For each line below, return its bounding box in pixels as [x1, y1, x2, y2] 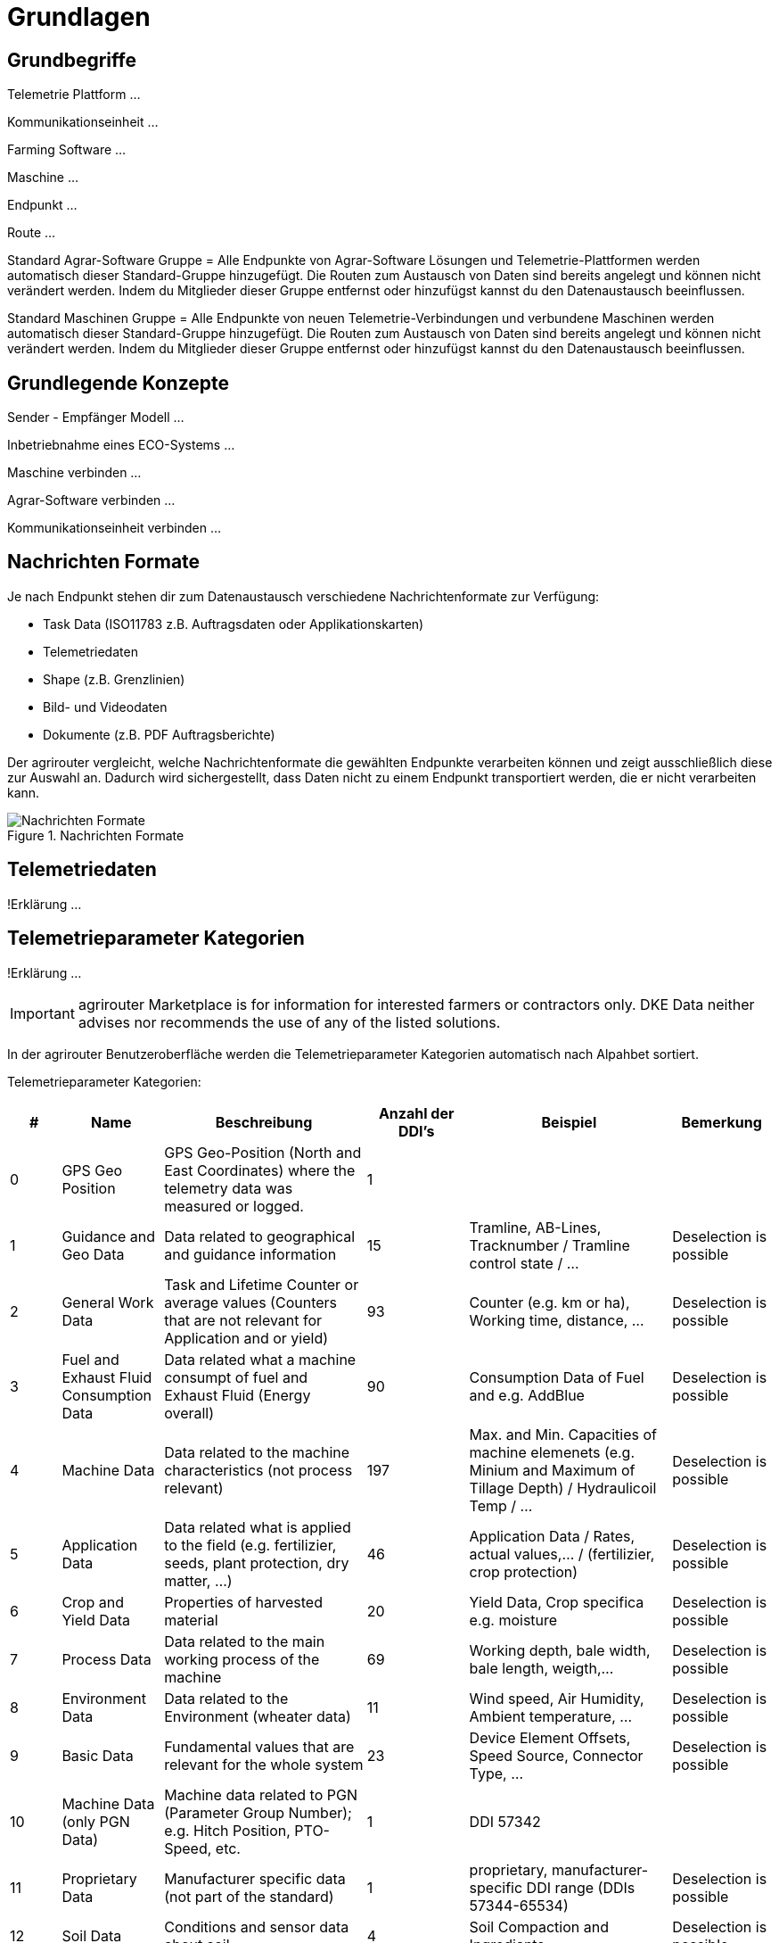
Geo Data [61, 1244, 125, 1263]
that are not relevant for [164, 1310, 323, 1329]
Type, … [469, 1764, 523, 1782]
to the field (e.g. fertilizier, [164, 1535, 337, 1554]
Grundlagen [7, 2, 151, 32]
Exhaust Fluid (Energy [164, 1385, 311, 1404]
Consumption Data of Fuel [469, 1368, 644, 1386]
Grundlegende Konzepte [7, 371, 230, 394]
